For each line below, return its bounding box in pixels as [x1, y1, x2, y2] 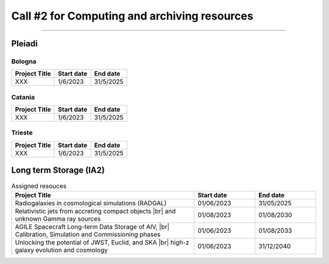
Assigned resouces [11, 182, 67, 190]
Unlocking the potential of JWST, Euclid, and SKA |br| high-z [15, 238, 189, 246]
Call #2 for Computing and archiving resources [11, 9, 253, 23]
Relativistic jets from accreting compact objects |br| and [15, 207, 176, 215]
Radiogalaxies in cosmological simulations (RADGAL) [15, 199, 167, 207]
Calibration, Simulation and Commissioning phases [15, 230, 161, 238]
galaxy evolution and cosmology [15, 246, 108, 254]
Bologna [11, 57, 37, 65]
